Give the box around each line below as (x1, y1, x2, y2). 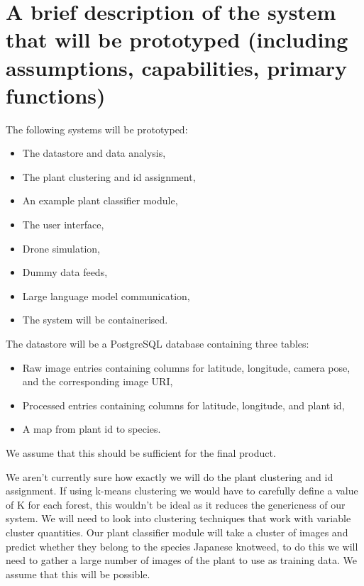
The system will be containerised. (22, 312, 168, 327)
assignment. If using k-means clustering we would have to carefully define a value (6, 483, 358, 498)
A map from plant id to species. (22, 421, 161, 436)
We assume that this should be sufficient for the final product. (6, 446, 276, 460)
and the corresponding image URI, (22, 374, 173, 389)
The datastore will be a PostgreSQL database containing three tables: (6, 336, 309, 351)
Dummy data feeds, (22, 265, 108, 280)
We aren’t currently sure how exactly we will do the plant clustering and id (6, 469, 333, 484)
